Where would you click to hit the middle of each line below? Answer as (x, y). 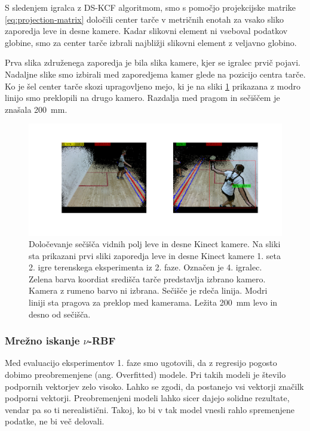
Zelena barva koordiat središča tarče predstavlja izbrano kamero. (147, 278)
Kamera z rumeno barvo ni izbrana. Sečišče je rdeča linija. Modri (148, 290)
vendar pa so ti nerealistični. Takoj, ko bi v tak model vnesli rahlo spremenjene (150, 409)
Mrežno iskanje (42, 341)
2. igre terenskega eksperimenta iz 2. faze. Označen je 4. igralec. (145, 267)
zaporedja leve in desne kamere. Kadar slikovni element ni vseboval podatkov (146, 31)
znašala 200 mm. (36, 109)
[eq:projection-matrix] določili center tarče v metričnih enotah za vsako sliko (145, 19)
